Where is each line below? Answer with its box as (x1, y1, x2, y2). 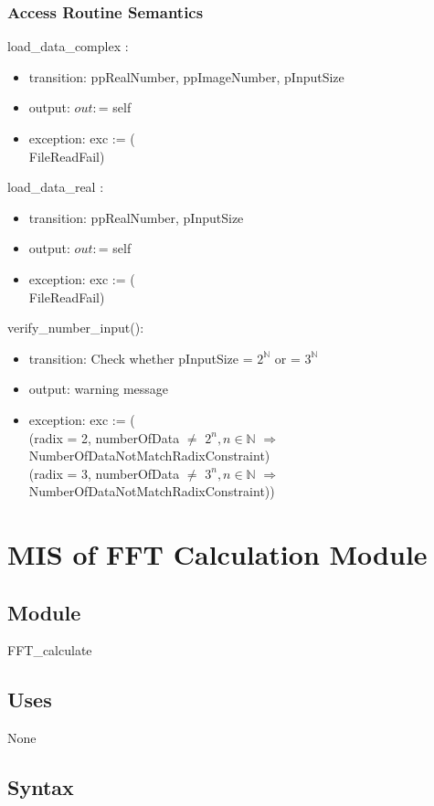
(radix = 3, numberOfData (28, 463, 180, 483)
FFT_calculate (7, 641, 92, 660)
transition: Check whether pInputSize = (28, 348, 253, 367)
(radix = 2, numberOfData (28, 428, 180, 447)
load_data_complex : (7, 37, 129, 56)
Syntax (7, 773, 74, 801)
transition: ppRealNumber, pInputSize (28, 207, 244, 227)
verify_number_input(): (7, 318, 144, 337)
